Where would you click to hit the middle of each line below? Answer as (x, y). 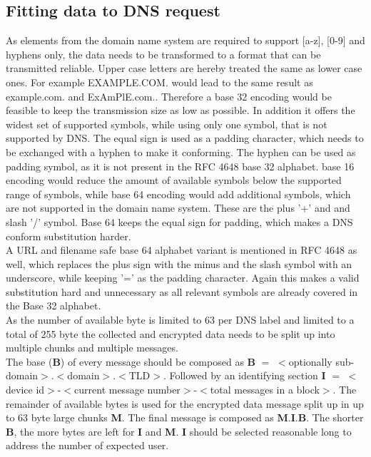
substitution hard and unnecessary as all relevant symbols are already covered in (182, 291)
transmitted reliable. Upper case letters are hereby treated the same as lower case (184, 68)
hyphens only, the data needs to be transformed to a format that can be (163, 54)
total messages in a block (265, 390)
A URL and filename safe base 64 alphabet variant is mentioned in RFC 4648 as (182, 250)
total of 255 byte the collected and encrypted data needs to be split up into (171, 333)
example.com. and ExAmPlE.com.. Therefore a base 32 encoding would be (169, 96)
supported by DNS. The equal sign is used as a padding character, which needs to (185, 138)
